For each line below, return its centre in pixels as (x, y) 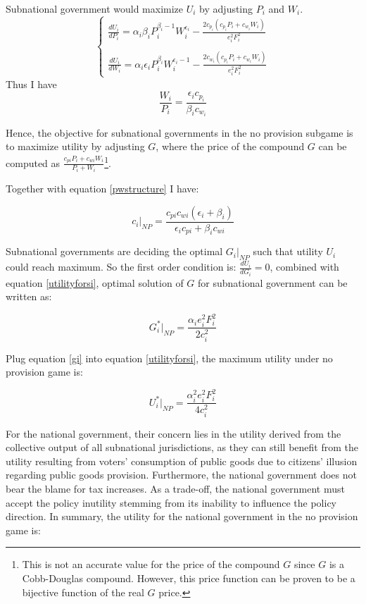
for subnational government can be (273, 282)
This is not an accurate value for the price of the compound (151, 564)
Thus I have (31, 84)
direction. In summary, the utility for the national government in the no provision (182, 516)
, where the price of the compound (230, 146)
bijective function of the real (83, 592)
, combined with (304, 267)
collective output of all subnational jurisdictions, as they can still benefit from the (182, 447)
